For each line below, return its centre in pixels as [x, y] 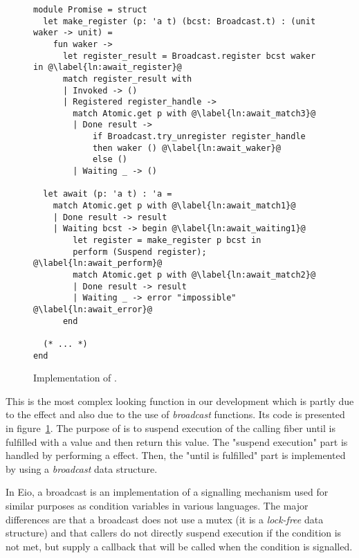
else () [110, 160]
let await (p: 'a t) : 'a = [108, 194]
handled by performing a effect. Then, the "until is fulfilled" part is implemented [176, 455]
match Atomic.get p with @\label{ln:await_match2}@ [194, 275]
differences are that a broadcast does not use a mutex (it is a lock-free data [165, 519]
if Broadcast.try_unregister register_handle [199, 137]
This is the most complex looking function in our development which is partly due [180, 400]
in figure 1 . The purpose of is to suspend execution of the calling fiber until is [171, 428]
